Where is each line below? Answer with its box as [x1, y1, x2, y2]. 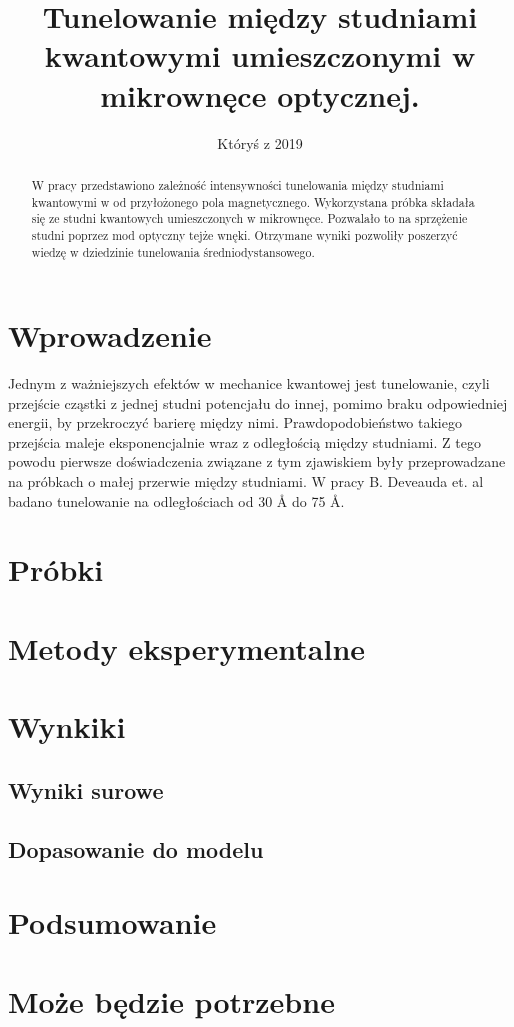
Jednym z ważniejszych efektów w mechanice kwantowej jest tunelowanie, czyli [8, 373, 490, 394]
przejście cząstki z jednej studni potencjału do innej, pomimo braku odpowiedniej [8, 392, 508, 413]
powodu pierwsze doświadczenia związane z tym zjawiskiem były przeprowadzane [8, 451, 506, 472]
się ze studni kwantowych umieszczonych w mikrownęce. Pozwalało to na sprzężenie [31, 210, 468, 227]
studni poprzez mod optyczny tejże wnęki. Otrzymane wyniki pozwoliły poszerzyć [31, 226, 458, 243]
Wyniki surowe [8, 774, 164, 805]
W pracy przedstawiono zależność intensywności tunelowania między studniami [31, 176, 444, 193]
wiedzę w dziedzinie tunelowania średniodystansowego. [31, 243, 315, 260]
